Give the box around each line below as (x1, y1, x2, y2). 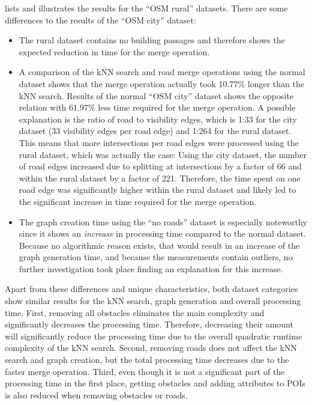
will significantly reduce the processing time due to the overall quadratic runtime (5, 329, 302, 342)
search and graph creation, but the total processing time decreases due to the (5, 353, 289, 366)
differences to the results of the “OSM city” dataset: (5, 13, 196, 26)
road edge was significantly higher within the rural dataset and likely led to (19, 183, 296, 196)
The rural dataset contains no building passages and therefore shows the (19, 34, 285, 46)
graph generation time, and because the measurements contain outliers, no (19, 251, 293, 263)
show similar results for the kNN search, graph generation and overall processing (5, 294, 301, 307)
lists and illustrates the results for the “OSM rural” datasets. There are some (5, 2, 288, 14)
